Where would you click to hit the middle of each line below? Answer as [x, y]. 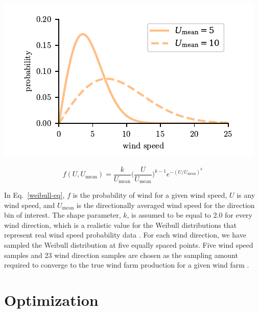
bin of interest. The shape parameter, [63, 215]
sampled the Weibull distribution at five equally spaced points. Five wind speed [129, 245]
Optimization [51, 300]
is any [246, 195]
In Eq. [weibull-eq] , [34, 195]
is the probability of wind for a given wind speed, [150, 195]
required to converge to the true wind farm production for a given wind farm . [127, 265]
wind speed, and [30, 205]
